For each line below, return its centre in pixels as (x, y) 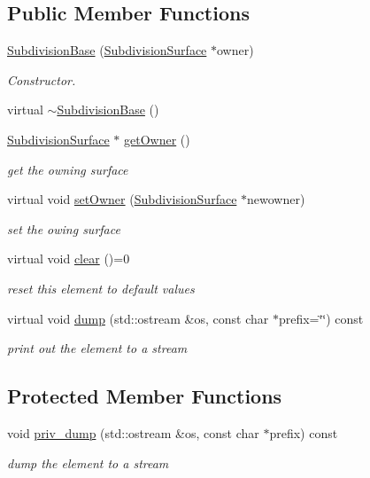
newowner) (276, 199)
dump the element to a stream (88, 462)
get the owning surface (68, 169)
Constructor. (42, 79)
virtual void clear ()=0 (69, 259)
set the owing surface (64, 228)
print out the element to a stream (97, 348)
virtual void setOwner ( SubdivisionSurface (122, 199)
